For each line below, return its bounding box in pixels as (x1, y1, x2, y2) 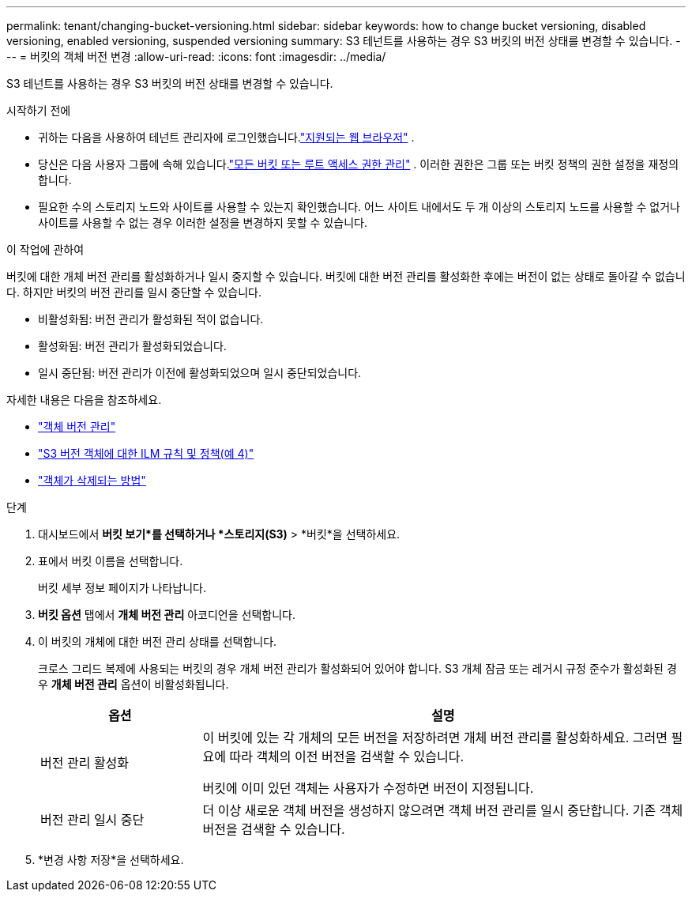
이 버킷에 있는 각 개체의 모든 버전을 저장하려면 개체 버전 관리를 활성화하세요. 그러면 (202, 730, 668, 745)
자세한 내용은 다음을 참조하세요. (6, 393, 162, 406)
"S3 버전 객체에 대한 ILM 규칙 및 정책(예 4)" (38, 447, 254, 460)
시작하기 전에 (6, 104, 71, 117)
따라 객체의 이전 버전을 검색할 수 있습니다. (229, 749, 464, 764)
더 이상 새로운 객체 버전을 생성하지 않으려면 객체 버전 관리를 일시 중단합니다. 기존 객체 (202, 802, 683, 818)
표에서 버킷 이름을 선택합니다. (38, 554, 183, 568)
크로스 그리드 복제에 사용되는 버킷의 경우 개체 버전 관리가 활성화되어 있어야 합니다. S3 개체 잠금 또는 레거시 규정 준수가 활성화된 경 (38, 662, 677, 675)
